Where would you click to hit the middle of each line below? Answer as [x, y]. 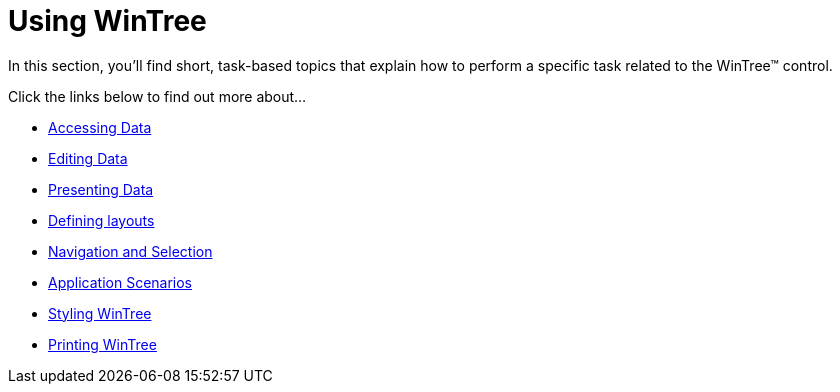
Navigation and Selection [130, 251]
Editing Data [88, 158]
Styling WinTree [100, 313]
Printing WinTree [102, 344]
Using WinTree [107, 21]
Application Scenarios [120, 282]
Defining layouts [101, 220]
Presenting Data [101, 189]
